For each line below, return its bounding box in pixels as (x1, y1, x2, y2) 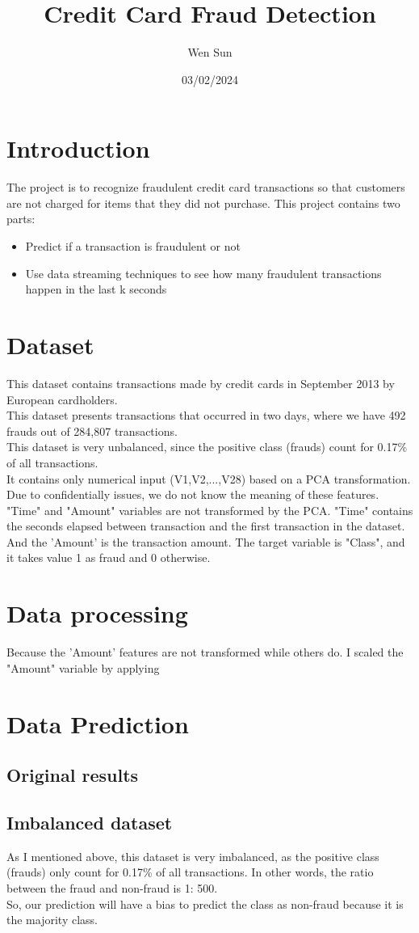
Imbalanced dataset (6, 809, 173, 834)
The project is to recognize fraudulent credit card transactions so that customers (6, 179, 405, 196)
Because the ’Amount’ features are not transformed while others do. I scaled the (6, 644, 404, 661)
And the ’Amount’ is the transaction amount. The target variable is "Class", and (6, 533, 405, 550)
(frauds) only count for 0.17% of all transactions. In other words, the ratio (6, 863, 374, 880)
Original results (6, 762, 139, 787)
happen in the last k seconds (25, 281, 167, 298)
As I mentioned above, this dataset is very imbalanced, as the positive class (6, 847, 379, 864)
